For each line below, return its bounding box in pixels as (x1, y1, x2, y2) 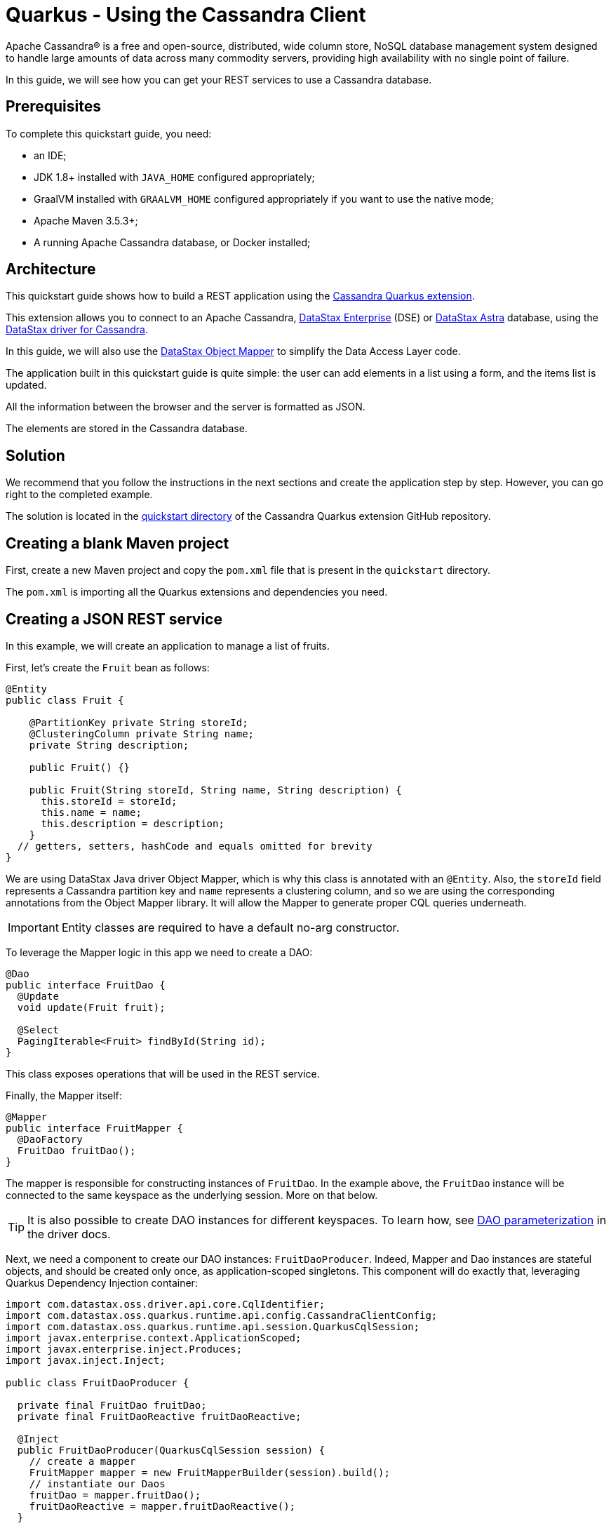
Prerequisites (6, 98, 101, 116)
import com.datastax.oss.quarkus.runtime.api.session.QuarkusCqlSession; (6, 1320, 420, 1332)
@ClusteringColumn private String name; (29, 728, 255, 739)
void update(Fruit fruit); (17, 1001, 166, 1013)
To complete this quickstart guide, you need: (6, 127, 212, 140)
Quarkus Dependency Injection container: (6, 1276, 198, 1289)
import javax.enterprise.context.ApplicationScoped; (6, 1332, 302, 1343)
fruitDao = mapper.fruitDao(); (29, 1489, 201, 1501)
